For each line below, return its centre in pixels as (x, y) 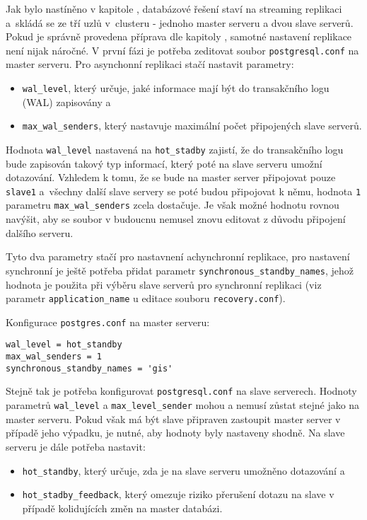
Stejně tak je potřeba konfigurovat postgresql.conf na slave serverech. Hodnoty (181, 391)
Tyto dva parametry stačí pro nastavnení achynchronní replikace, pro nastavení (178, 256)
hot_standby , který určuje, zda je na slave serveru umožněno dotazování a (183, 470)
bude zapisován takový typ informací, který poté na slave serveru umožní (164, 163)
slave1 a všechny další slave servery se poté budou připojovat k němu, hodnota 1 (183, 191)
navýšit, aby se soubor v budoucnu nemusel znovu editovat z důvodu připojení (176, 219)
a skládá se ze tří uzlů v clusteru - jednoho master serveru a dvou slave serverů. (180, 22)
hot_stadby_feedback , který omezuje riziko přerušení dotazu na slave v (178, 494)
